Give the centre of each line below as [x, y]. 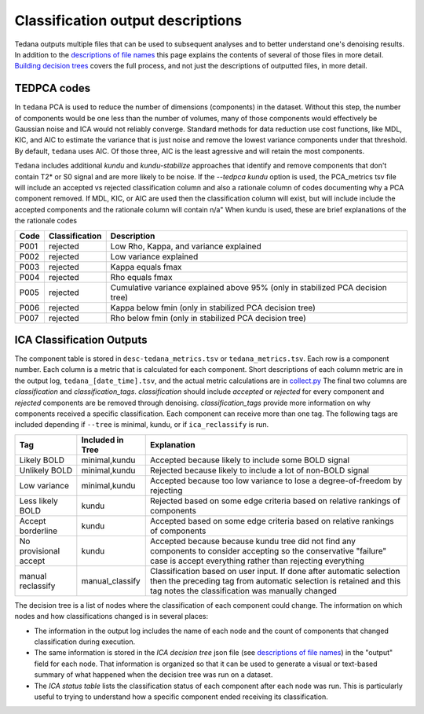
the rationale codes [46, 221]
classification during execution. [85, 642]
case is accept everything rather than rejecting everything [257, 561]
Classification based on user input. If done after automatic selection [275, 571]
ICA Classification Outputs [81, 339]
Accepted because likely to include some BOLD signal [249, 460]
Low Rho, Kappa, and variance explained [186, 246]
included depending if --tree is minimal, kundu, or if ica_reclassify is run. [142, 425]
